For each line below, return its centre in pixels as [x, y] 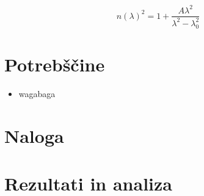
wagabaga [37, 93]
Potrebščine [55, 64]
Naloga [34, 135]
